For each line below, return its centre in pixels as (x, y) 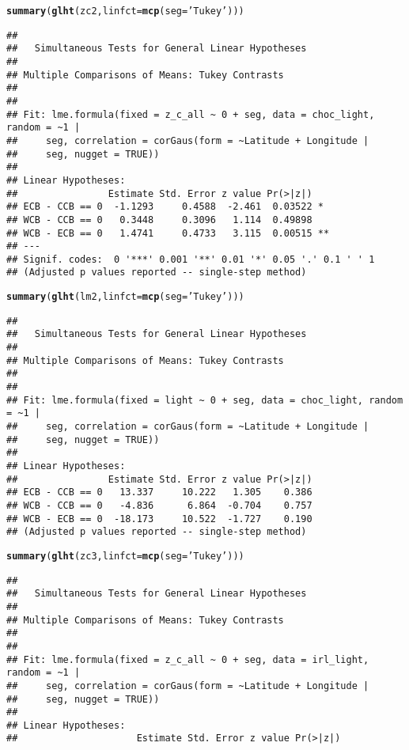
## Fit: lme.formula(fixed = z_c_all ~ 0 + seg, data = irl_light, (188, 659)
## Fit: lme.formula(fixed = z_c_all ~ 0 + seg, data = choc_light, (191, 114)
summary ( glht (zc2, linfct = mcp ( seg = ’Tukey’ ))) (125, 11)
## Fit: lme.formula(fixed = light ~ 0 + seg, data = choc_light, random (205, 400)
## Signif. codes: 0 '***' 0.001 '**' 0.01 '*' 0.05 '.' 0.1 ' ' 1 (191, 259)
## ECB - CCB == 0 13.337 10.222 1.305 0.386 (159, 492)
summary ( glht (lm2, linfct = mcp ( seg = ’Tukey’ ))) (125, 297)
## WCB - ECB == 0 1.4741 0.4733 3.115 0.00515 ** (168, 233)
